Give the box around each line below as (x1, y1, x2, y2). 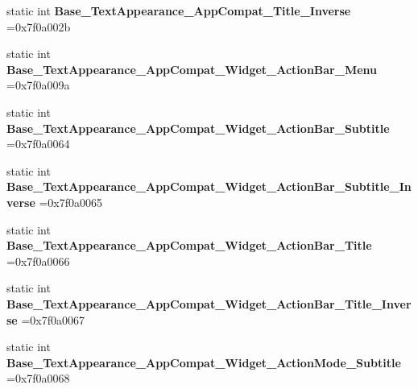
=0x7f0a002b (6, 18, 71, 35)
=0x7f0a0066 (6, 252, 70, 269)
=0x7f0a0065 (39, 193, 103, 210)
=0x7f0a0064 (6, 135, 70, 152)
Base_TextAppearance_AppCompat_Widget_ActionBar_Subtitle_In (6, 178, 412, 195)
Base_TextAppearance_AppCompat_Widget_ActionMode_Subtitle (6, 354, 401, 370)
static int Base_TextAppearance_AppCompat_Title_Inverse (6, 2, 351, 19)
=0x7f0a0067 (21, 311, 85, 328)
